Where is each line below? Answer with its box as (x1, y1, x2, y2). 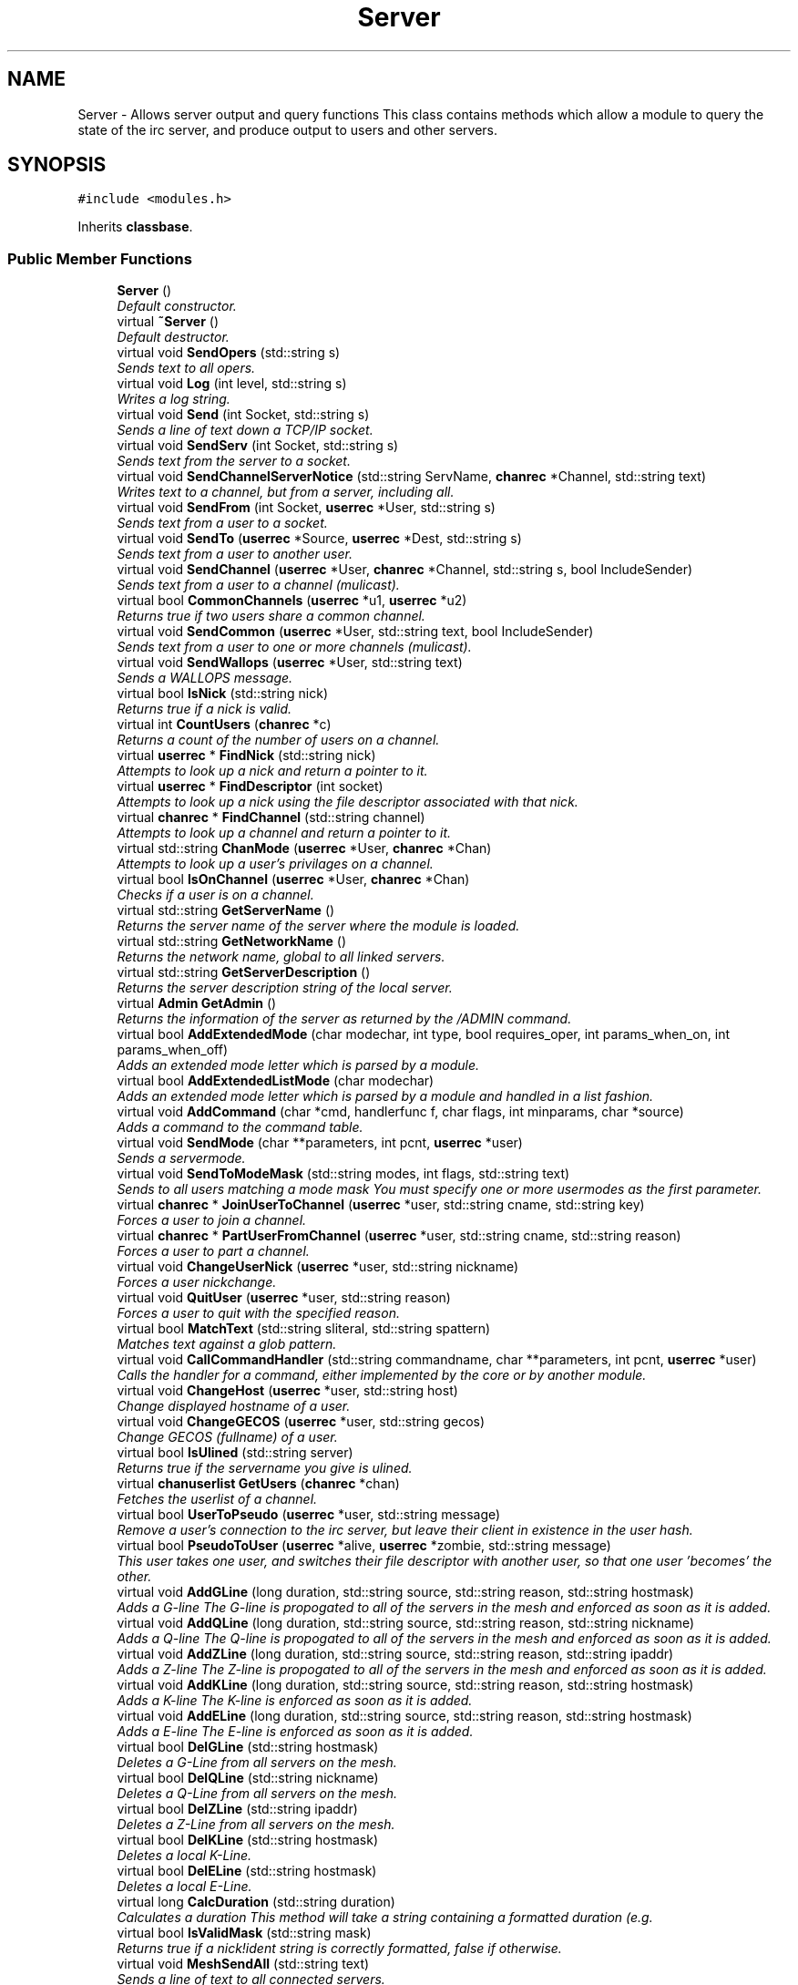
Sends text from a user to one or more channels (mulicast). (117, 639, 472, 655)
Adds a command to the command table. (117, 1119, 363, 1136)
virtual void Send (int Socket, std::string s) (117, 406, 370, 423)
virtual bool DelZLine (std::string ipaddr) (117, 1801, 358, 1817)
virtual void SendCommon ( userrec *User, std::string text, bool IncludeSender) (117, 623, 594, 640)
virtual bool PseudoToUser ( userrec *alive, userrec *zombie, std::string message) (117, 1538, 611, 1554)
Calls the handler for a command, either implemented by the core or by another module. (117, 1367, 647, 1383)
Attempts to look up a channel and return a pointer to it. (117, 825, 452, 841)
